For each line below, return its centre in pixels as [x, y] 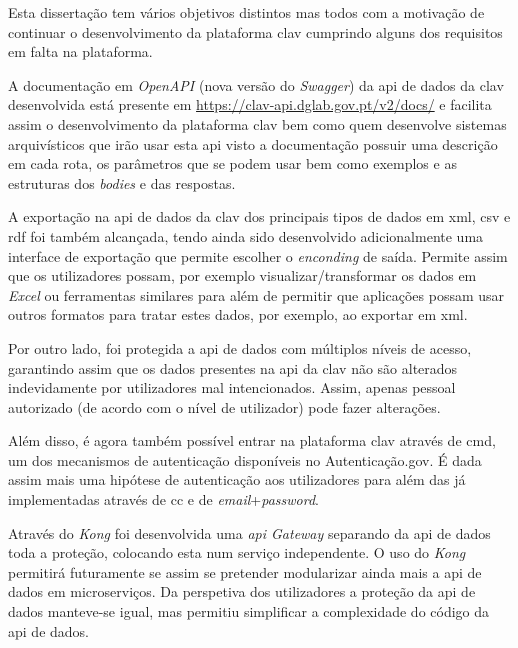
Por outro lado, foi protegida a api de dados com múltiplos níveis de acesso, [240, 347]
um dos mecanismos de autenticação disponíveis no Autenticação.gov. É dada [245, 459]
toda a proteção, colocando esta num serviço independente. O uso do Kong [237, 552]
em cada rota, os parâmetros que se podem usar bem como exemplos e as [232, 163]
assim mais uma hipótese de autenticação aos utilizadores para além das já [237, 479]
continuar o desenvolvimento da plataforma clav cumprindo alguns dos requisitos [255, 31]
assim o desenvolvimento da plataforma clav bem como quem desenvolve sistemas [257, 123]
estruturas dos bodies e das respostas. [122, 182]
